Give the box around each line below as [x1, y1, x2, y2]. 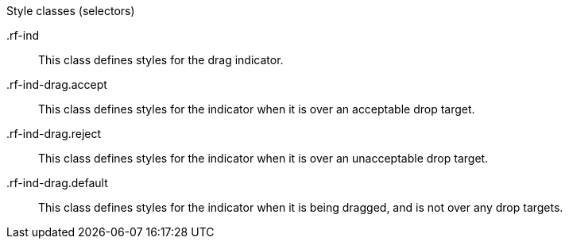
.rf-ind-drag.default [6, 176, 108, 189]
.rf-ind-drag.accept [6, 78, 107, 91]
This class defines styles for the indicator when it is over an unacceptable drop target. [38, 151, 489, 165]
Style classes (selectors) [6, 4, 135, 17]
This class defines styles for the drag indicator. [38, 53, 284, 67]
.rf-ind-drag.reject [6, 127, 102, 140]
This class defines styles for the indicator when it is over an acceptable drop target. [38, 102, 475, 116]
